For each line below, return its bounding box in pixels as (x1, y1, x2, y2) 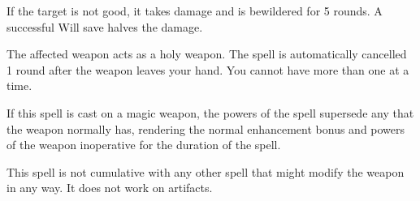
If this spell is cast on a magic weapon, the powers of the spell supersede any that (6, 104, 414, 121)
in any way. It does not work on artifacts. (6, 179, 213, 196)
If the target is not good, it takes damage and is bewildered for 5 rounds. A (6, 2, 383, 19)
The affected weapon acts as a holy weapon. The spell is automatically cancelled (6, 45, 407, 62)
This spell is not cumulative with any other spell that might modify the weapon (6, 163, 405, 180)
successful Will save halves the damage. (6, 18, 203, 35)
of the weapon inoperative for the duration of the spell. (6, 136, 281, 153)
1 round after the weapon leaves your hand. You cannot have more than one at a (6, 61, 409, 78)
